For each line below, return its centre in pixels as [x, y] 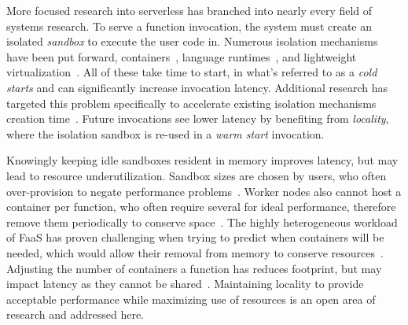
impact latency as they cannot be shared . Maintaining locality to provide [185, 284]
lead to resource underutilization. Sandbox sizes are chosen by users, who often [197, 175]
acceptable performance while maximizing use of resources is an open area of [191, 299]
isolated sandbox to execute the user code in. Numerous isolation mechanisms [192, 41]
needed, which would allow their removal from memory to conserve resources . [195, 252]
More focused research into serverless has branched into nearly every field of [189, 10]
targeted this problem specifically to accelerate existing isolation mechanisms [191, 103]
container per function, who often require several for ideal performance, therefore [201, 207]
